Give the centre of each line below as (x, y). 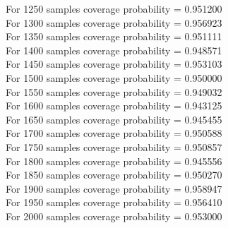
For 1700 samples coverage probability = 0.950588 (114, 133)
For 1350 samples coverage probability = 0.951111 (114, 36)
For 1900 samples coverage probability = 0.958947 (114, 188)
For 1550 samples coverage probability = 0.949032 (114, 91)
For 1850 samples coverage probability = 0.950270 (114, 175)
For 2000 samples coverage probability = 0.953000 (114, 216)
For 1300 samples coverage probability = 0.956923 (114, 22)
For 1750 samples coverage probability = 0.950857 (114, 146)
